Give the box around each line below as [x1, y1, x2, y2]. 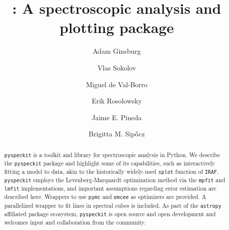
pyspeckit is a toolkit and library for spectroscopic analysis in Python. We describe [4, 150, 220, 159]
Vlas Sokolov [97, 62, 136, 72]
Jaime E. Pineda [92, 112, 142, 122]
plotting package [59, 17, 174, 37]
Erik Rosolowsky [92, 96, 142, 106]
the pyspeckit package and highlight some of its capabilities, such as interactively [4, 159, 215, 167]
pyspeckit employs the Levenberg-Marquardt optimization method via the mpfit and [4, 176, 226, 184]
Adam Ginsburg [93, 46, 141, 56]
